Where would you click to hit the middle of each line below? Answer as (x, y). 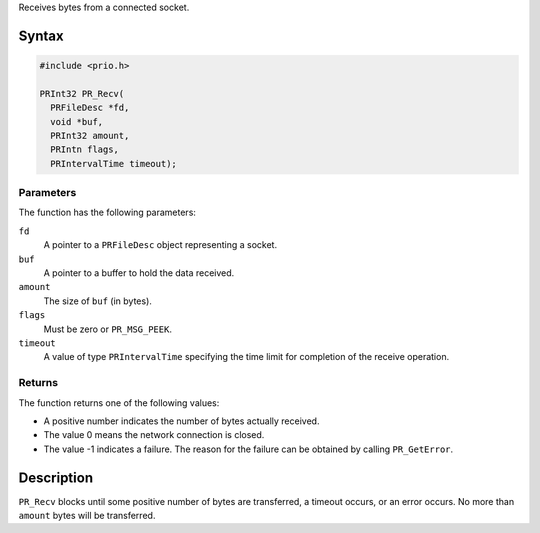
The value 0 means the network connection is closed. (154, 435)
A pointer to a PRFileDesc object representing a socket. (160, 245)
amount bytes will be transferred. (87, 515)
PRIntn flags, (85, 149)
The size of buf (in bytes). (97, 301)
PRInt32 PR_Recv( (82, 93)
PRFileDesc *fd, (90, 108)
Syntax (41, 35)
